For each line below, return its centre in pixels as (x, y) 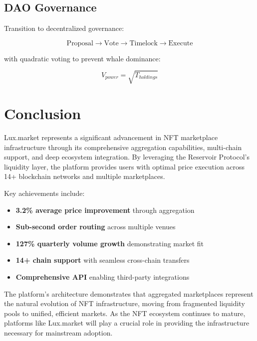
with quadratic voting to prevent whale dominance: (82, 58)
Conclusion (43, 113)
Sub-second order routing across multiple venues (96, 227)
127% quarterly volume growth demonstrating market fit (110, 243)
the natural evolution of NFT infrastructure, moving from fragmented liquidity (125, 303)
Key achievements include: (44, 193)
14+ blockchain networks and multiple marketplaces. (85, 176)
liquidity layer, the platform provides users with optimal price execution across (125, 166)
